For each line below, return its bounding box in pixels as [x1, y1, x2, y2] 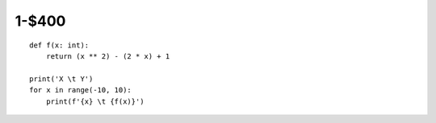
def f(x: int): [29, 40, 90, 50]
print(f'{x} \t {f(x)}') [45, 96, 145, 106]
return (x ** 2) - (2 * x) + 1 [45, 51, 170, 60]
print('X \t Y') [29, 74, 94, 84]
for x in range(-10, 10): [29, 85, 132, 95]
